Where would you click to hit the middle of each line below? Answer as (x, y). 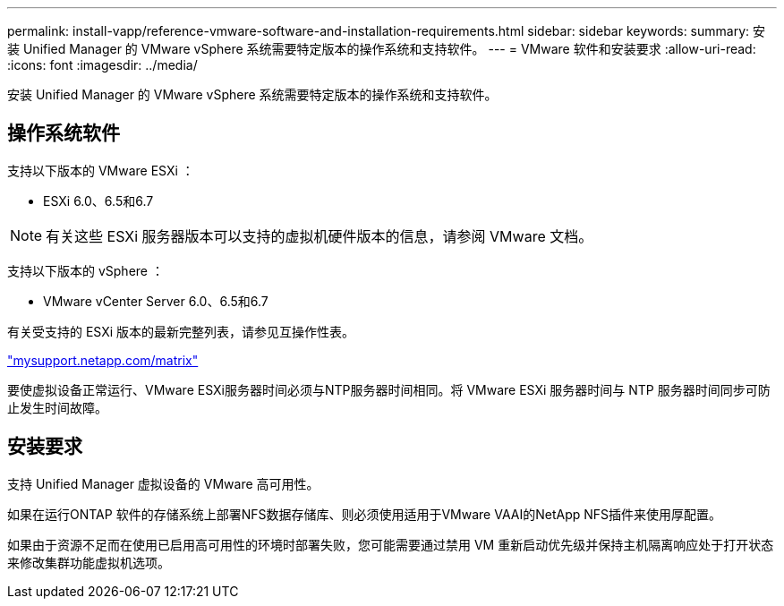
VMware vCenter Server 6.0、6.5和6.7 (156, 301)
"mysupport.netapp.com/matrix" (103, 360)
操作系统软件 (64, 133)
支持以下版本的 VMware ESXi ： (101, 170)
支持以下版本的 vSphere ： (85, 270)
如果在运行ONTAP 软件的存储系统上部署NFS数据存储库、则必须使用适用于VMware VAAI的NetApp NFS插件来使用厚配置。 (365, 514)
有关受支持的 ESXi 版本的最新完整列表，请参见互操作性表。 (181, 331)
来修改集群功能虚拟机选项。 (89, 562)
